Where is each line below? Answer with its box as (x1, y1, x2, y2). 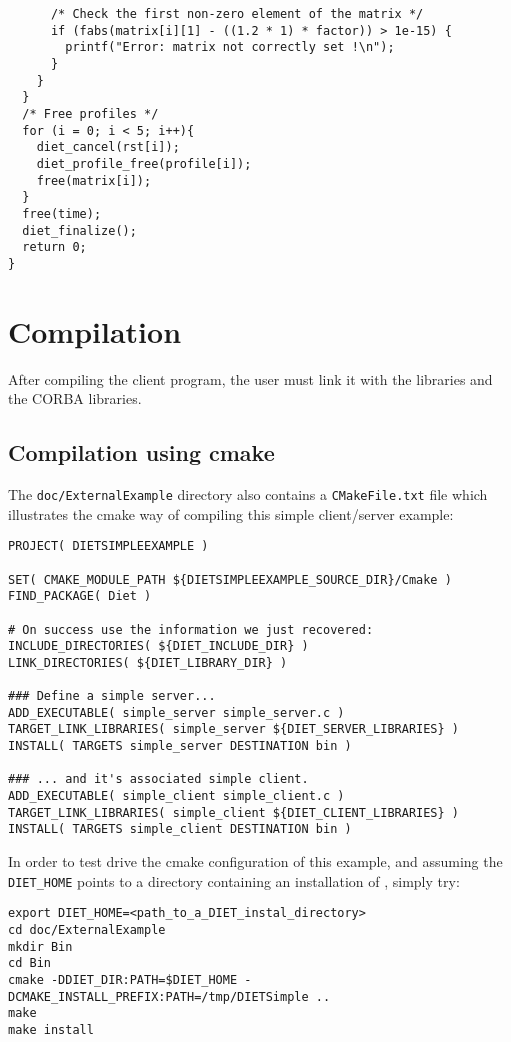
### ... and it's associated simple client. (8, 772, 309, 787)
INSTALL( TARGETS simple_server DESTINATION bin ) (8, 739, 352, 754)
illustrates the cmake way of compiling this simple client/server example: (8, 503, 454, 524)
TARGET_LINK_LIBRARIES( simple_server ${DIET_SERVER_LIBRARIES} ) (8, 722, 460, 737)
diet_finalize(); (22, 223, 137, 238)
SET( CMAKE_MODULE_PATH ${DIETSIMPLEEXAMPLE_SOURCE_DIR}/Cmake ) (8, 572, 452, 587)
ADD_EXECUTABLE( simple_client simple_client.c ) (8, 789, 345, 804)
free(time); (22, 206, 102, 221)
